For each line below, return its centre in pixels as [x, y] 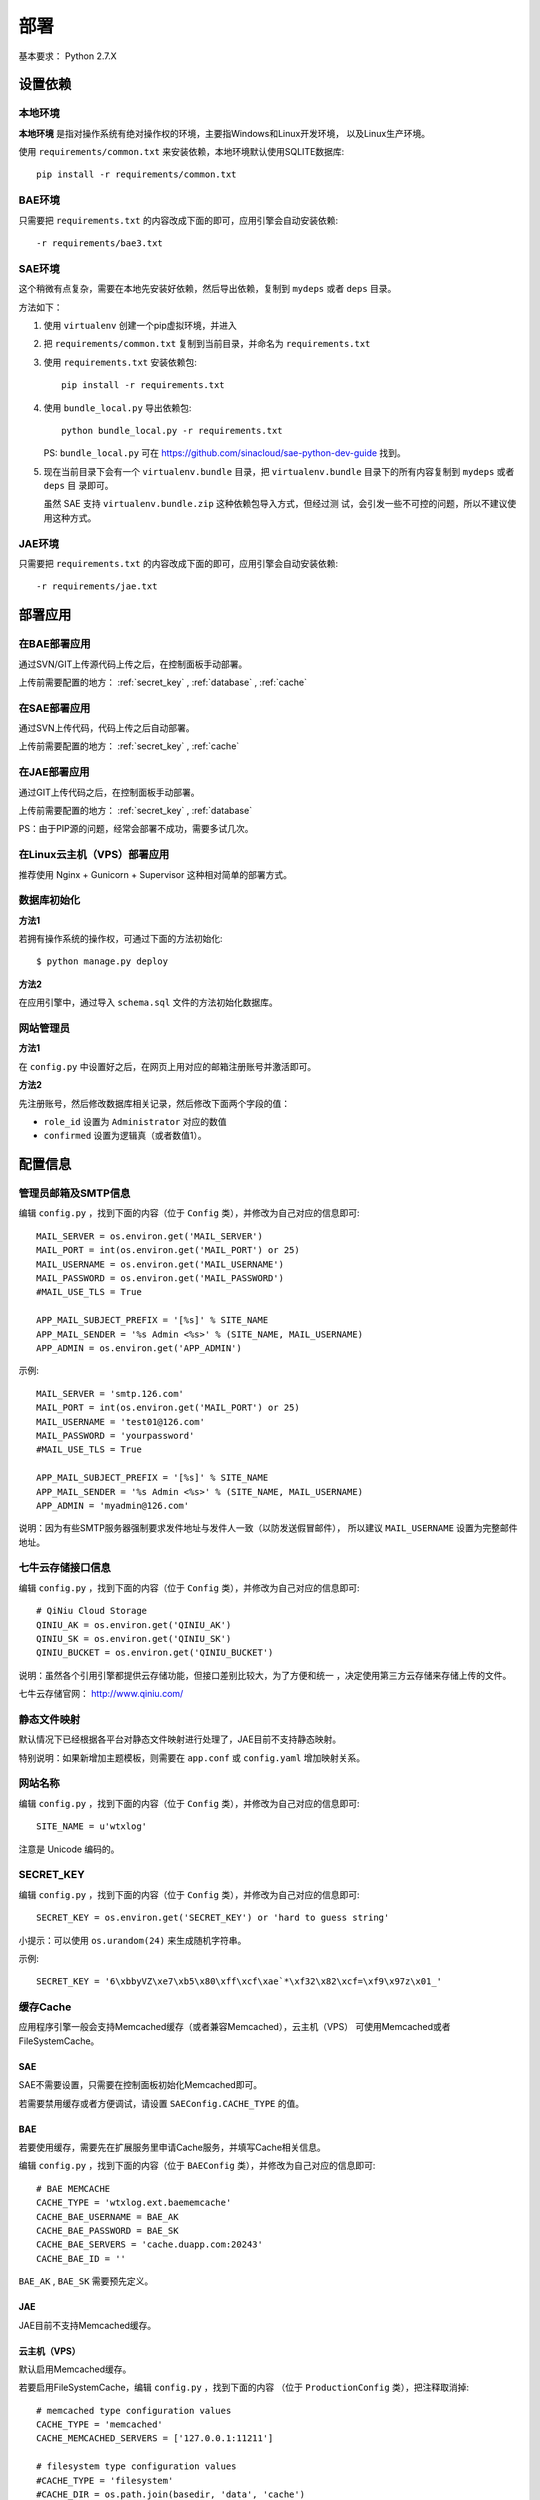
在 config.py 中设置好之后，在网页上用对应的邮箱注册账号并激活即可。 [167, 1066]
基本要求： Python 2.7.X [67, 56]
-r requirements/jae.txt [97, 586]
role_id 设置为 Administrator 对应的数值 [135, 1121]
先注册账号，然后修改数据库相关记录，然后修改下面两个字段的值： [154, 1103]
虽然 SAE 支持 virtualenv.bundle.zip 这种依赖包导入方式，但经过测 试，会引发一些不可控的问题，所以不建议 [275, 504]
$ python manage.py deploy [102, 961]
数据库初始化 [49, 900]
